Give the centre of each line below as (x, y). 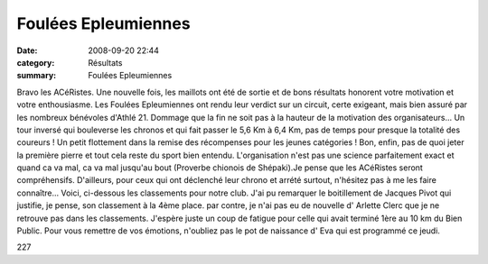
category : (36, 62)
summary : (37, 76)
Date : (27, 50)
